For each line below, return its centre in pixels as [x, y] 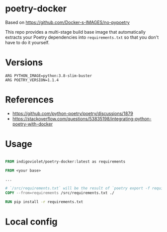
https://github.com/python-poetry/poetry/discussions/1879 [73, 113]
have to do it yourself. [27, 42]
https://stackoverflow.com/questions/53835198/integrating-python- [82, 118]
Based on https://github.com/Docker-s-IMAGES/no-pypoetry [68, 22]
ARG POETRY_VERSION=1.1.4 [32, 80]
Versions [24, 63]
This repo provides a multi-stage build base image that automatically [75, 32]
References [29, 100]
